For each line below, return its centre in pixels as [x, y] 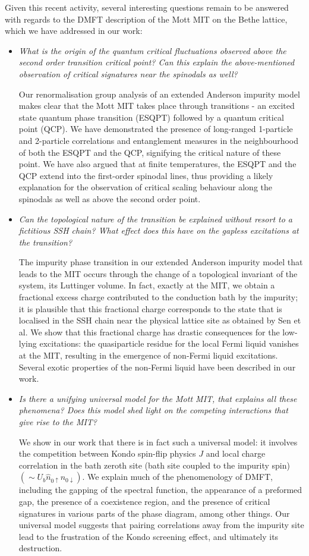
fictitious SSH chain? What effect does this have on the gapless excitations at [159, 230]
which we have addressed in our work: [74, 31]
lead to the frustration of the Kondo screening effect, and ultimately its [149, 536]
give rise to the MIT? [58, 422]
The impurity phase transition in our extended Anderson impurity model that [161, 262]
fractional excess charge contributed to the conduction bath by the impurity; [158, 297]
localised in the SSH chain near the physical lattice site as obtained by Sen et [160, 320]
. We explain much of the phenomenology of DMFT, [177, 477]
